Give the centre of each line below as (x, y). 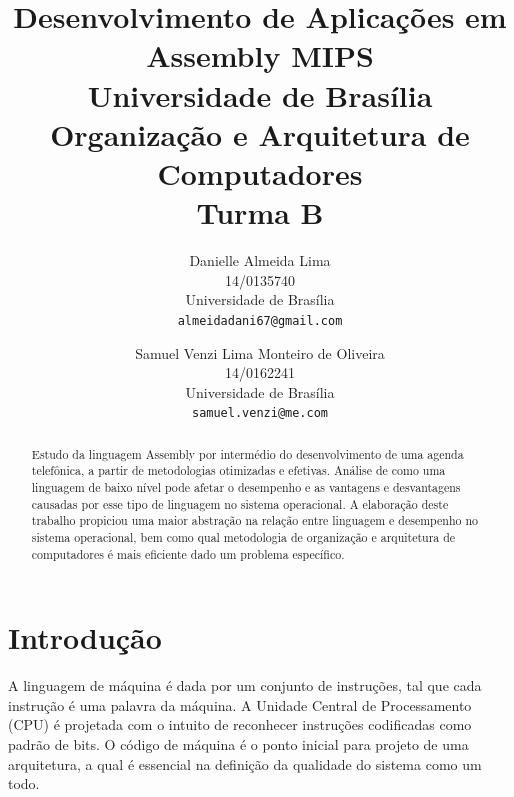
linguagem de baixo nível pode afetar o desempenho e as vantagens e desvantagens (246, 487)
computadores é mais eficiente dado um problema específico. (188, 553)
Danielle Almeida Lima (260, 260)
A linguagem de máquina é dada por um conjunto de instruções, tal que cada (245, 685)
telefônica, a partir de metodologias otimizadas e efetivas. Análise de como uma (238, 470)
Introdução (85, 637)
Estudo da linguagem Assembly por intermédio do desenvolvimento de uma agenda (247, 453)
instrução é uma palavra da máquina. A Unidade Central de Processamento (240, 704)
